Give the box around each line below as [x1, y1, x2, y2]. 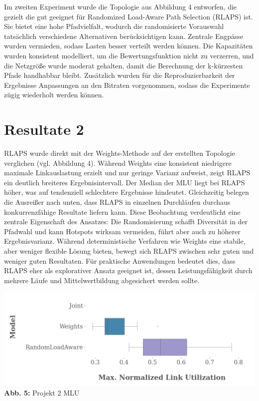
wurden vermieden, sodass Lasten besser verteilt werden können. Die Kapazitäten [4, 40, 253, 51]
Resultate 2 [4, 119, 84, 139]
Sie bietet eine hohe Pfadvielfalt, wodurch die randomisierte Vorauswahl [4, 21, 224, 31]
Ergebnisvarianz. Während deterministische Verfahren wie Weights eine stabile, [4, 236, 246, 246]
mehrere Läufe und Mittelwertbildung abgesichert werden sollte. [4, 275, 200, 285]
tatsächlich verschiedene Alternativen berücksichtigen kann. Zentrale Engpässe [4, 30, 244, 41]
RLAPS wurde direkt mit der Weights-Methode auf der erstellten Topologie [4, 148, 235, 158]
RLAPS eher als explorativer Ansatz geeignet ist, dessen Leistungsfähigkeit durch [4, 265, 253, 276]
